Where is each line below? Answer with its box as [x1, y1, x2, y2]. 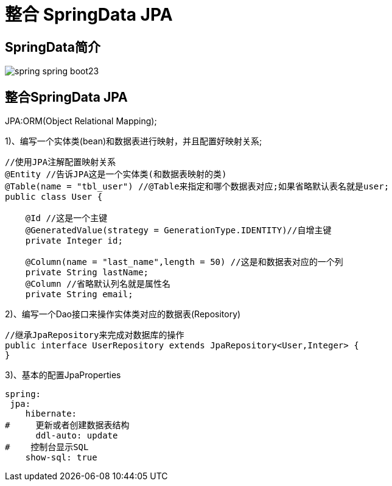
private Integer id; [25, 236, 123, 246]
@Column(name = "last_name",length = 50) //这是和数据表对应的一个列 [25, 257, 343, 267]
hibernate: [25, 409, 77, 419]
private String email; [25, 289, 133, 300]
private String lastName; [25, 267, 149, 278]
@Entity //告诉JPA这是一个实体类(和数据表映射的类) [5, 169, 227, 180]
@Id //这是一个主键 [25, 213, 108, 224]
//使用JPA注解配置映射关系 [5, 157, 116, 167]
